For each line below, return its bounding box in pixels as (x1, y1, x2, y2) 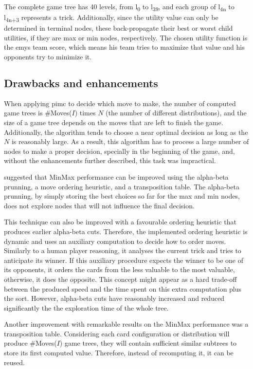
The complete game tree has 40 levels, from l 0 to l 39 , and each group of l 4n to (4, 1, 235, 13)
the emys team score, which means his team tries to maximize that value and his (4, 42, 245, 52)
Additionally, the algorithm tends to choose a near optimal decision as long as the (4, 127, 248, 137)
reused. (4, 357, 25, 367)
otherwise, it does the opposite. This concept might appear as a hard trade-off (4, 274, 237, 284)
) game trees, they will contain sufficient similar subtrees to (59, 338, 237, 348)
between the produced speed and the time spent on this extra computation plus (4, 283, 242, 294)
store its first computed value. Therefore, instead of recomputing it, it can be (4, 348, 234, 358)
